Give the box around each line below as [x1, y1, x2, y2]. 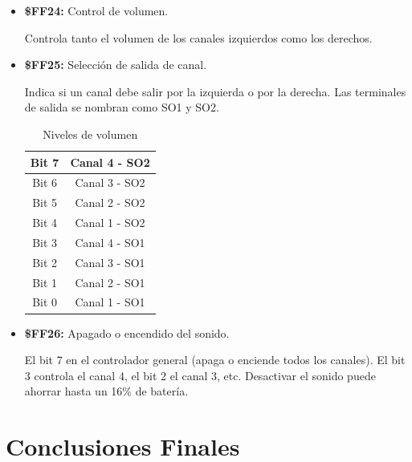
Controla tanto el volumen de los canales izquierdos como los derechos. [24, 29, 373, 46]
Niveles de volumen [43, 125, 138, 142]
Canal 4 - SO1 [75, 233, 145, 250]
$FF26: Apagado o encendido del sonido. [24, 324, 230, 341]
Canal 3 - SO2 [75, 174, 145, 191]
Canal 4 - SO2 [70, 153, 150, 170]
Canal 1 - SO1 [75, 294, 145, 310]
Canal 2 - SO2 [75, 194, 145, 211]
